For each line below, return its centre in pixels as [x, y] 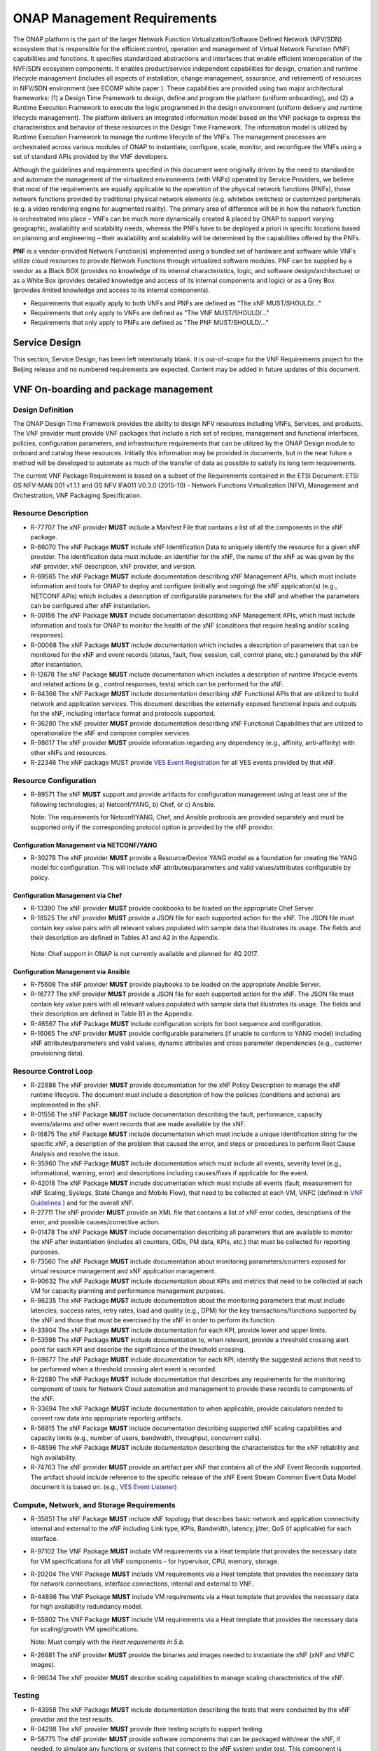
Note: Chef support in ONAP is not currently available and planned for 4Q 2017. [144, 953]
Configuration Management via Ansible [71, 971]
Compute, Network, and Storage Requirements [94, 1504]
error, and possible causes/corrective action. [95, 1222]
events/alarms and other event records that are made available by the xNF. [138, 1124]
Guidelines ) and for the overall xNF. [82, 1203]
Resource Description [51, 513]
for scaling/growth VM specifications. [85, 1629]
